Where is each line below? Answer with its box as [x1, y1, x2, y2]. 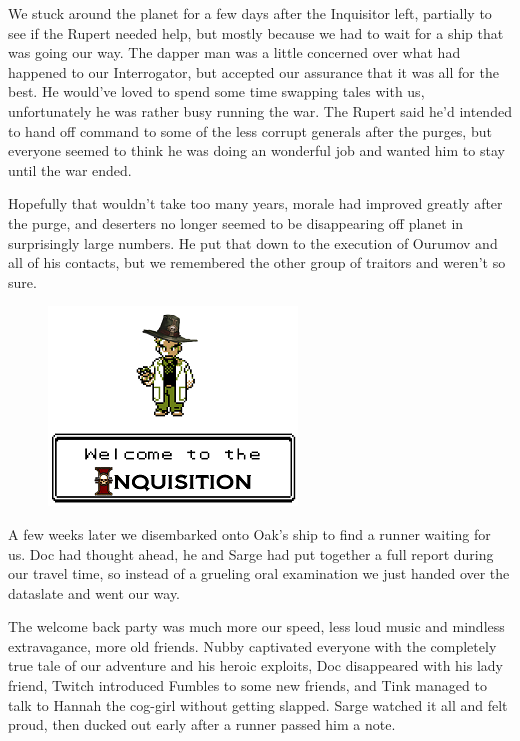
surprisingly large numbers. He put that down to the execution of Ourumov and [8, 232, 498, 253]
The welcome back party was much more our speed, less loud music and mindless [8, 616, 505, 637]
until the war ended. [8, 159, 132, 180]
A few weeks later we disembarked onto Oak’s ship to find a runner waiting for [8, 523, 491, 544]
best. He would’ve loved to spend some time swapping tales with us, [8, 81, 425, 102]
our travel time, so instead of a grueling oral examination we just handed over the [8, 563, 510, 584]
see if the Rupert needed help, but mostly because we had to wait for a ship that [8, 22, 504, 43]
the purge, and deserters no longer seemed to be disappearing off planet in [8, 212, 464, 233]
